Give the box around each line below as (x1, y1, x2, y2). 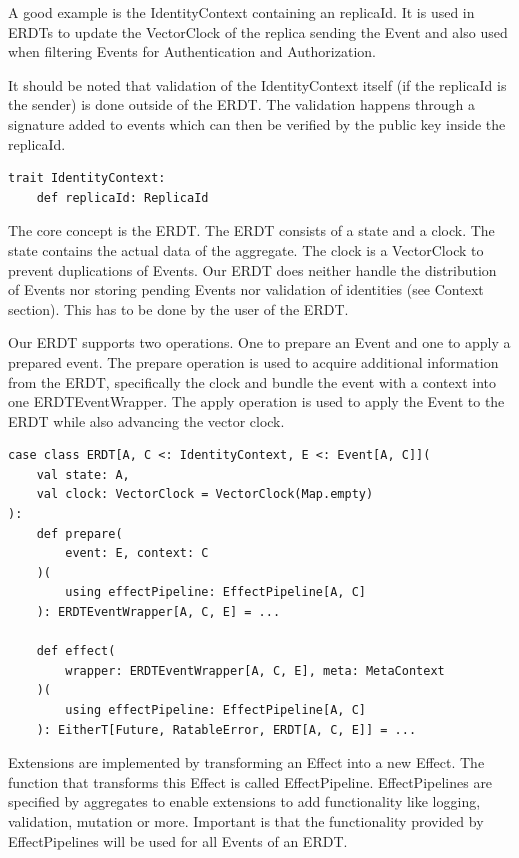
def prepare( (36, 526, 123, 541)
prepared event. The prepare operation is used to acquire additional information (8, 351, 499, 372)
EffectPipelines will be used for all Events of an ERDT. (8, 830, 348, 851)
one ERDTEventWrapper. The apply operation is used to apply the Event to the (8, 391, 505, 412)
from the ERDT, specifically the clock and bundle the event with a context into (8, 371, 496, 392)
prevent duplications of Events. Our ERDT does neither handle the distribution (8, 259, 497, 280)
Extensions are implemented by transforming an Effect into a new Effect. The (8, 752, 485, 773)
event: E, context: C (65, 546, 209, 561)
